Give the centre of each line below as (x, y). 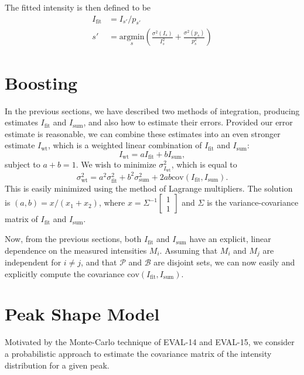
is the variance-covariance (253, 202)
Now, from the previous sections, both (73, 239)
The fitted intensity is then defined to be (78, 7)
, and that (99, 262)
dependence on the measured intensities (76, 250)
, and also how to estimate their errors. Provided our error (188, 122)
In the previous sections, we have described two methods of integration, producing (152, 110)
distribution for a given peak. (57, 365)
